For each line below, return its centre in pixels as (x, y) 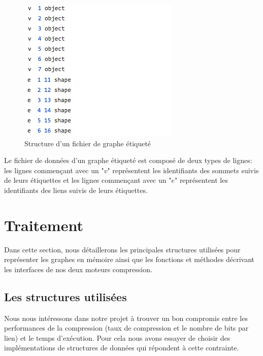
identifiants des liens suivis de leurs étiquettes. (76, 190)
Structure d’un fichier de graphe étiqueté (88, 143)
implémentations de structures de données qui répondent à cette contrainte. (122, 348)
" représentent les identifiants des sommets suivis (183, 170)
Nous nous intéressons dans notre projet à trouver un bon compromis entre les (126, 318)
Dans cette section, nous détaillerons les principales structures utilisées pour (122, 249)
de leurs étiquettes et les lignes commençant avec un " (88, 180)
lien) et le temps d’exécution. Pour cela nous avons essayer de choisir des (117, 337)
